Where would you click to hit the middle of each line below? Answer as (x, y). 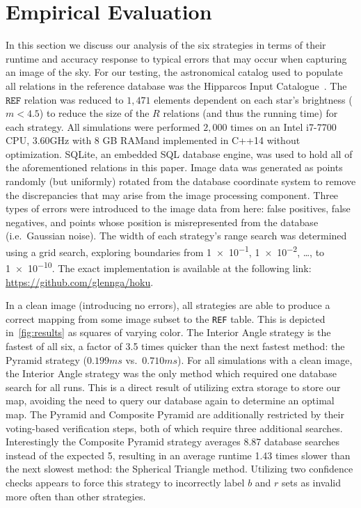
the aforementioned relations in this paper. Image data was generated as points (174, 167)
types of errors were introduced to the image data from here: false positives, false (178, 208)
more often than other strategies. (76, 496)
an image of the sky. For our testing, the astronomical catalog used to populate (174, 72)
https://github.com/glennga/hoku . (80, 281)
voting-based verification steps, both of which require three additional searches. (174, 428)
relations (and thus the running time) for (250, 113)
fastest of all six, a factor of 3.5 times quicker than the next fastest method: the (175, 346)
